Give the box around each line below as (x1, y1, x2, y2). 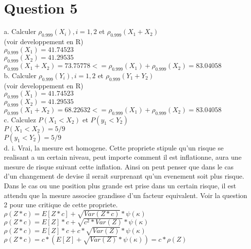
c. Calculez (4, 114, 36, 124)
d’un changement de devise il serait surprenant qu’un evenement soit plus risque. (4, 171, 244, 181)
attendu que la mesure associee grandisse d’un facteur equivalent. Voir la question (4, 190, 248, 200)
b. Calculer (4, 70, 36, 80)
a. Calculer (4, 26, 36, 36)
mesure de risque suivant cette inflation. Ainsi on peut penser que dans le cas (4, 161, 234, 171)
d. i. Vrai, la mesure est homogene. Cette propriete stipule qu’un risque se (4, 142, 224, 152)
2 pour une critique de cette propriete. (4, 199, 118, 210)
